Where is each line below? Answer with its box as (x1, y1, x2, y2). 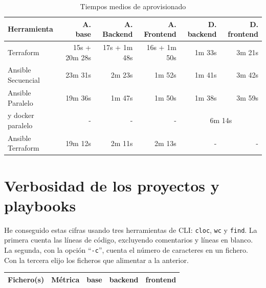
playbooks (4, 195, 76, 215)
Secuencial (8, 75, 40, 85)
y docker (8, 110, 34, 121)
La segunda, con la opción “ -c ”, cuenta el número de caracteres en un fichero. (4, 245, 248, 255)
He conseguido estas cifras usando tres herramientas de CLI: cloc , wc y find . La (4, 224, 257, 235)
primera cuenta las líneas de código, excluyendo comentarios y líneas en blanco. (4, 234, 253, 245)
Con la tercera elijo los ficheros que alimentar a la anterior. (4, 254, 189, 265)
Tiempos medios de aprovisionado (80, 1, 186, 11)
